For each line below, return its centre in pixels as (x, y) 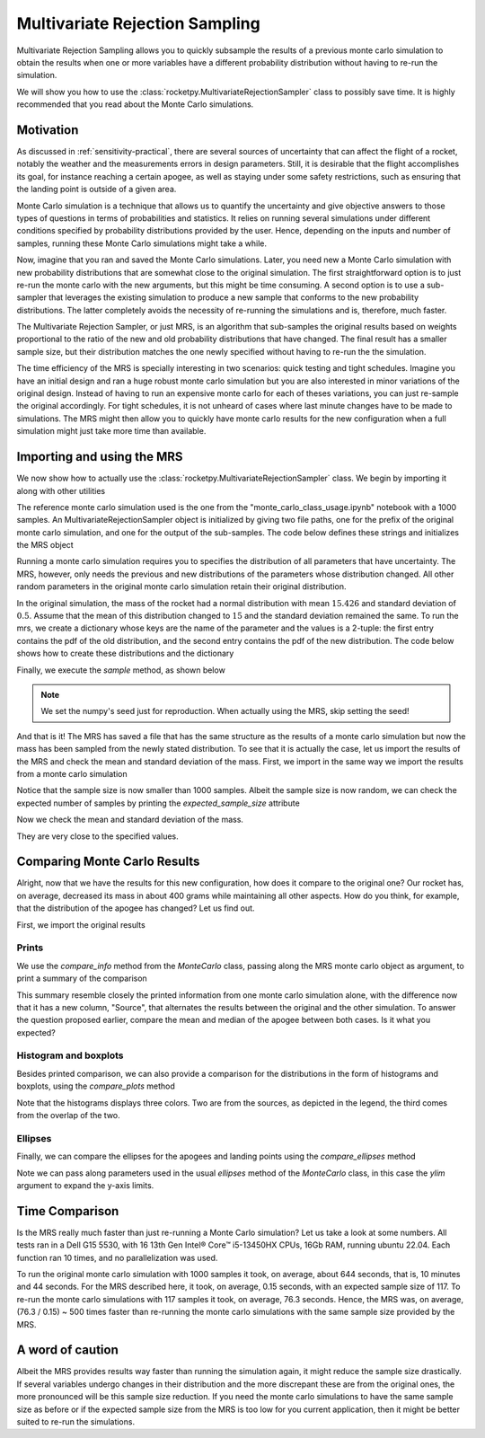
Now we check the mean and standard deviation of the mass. (130, 820)
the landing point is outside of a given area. (97, 190)
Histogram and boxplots (70, 1055)
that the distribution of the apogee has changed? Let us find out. (136, 908)
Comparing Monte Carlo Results (108, 862)
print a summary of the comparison (82, 978)
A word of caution (67, 1350)
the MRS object (45, 545)
